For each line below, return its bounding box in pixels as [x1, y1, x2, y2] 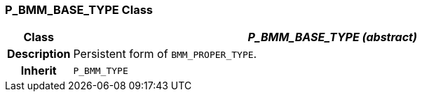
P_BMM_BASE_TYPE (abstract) [247, 30, 417, 45]
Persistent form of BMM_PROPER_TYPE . [73, 47, 257, 61]
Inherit [20, 64, 57, 78]
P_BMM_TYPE [73, 65, 128, 76]
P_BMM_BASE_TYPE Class [5, 3, 153, 17]
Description [7, 47, 71, 61]
